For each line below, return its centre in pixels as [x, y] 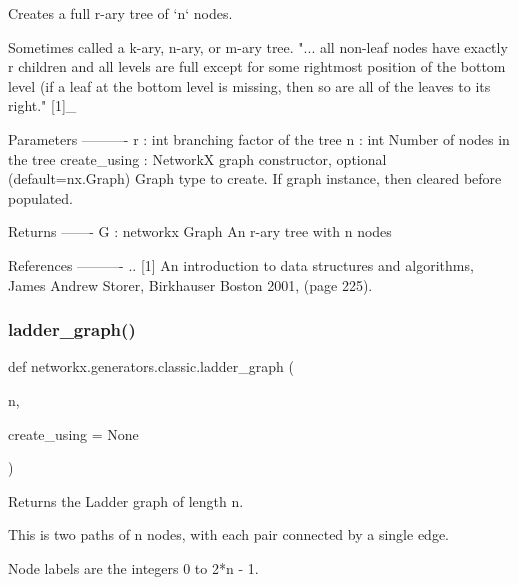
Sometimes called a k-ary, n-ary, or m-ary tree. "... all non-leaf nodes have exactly [258, 46]
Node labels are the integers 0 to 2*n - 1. [133, 567]
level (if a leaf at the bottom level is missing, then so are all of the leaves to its [249, 85]
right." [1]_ [42, 105]
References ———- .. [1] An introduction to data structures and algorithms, [241, 264]
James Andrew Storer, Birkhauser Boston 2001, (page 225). [190, 284]
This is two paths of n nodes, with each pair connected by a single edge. [228, 534]
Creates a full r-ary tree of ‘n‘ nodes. [120, 13]
